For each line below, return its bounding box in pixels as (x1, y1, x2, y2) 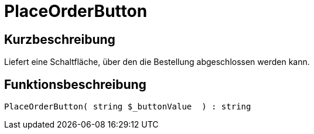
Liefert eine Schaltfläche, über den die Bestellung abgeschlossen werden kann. (4, 57, 310, 67)
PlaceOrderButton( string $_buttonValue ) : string (4, 102, 251, 112)
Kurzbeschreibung (4, 32, 115, 47)
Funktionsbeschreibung (4, 77, 146, 92)
